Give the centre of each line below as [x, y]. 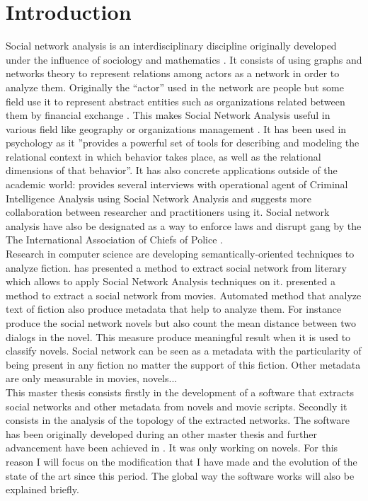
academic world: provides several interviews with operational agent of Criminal [177, 184]
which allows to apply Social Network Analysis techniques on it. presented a [171, 281]
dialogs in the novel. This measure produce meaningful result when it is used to [178, 336]
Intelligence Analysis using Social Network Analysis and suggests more [159, 198]
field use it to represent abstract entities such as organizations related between [176, 101]
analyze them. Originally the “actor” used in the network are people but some [175, 87]
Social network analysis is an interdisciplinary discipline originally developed [171, 46]
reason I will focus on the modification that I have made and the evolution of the [182, 461]
